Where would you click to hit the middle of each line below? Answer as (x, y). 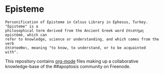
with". (12, 52)
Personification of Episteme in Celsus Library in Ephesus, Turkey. (77, 22)
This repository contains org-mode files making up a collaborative (72, 61)
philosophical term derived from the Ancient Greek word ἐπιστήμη (74, 30)
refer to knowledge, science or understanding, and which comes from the (82, 39)
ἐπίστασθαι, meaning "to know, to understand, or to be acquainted (76, 48)
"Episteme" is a (22, 26)
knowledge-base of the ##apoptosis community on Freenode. (68, 66)
